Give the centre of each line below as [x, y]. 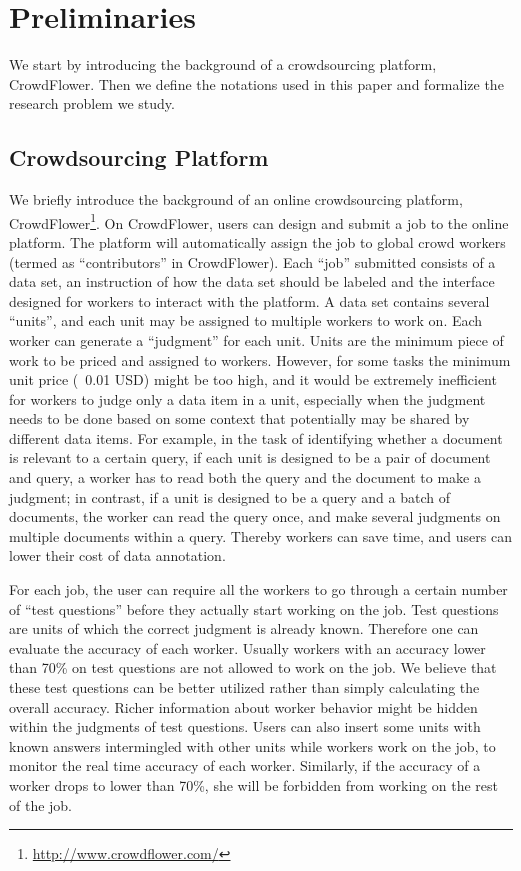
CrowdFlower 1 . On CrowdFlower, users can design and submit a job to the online [259, 221]
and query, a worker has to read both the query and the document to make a [245, 477]
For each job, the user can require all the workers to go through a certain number [258, 589]
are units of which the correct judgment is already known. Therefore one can [244, 628]
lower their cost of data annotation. [117, 555]
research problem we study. [92, 103]
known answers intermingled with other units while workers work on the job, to [252, 745]
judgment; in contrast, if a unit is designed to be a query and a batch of [229, 496]
